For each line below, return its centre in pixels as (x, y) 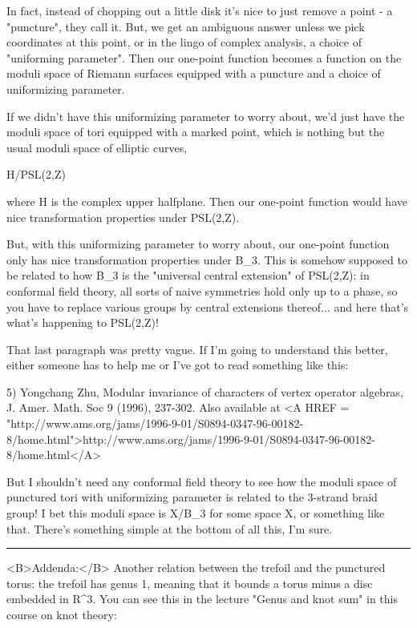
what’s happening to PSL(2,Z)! (83, 322)
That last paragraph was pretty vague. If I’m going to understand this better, (197, 349)
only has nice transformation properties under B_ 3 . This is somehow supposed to (207, 259)
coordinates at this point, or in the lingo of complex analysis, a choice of (184, 42)
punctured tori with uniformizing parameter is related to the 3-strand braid (192, 497)
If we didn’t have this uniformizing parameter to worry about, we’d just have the (206, 116)
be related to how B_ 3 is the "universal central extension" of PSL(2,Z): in (188, 275)
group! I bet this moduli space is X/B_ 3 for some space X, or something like (196, 513)
